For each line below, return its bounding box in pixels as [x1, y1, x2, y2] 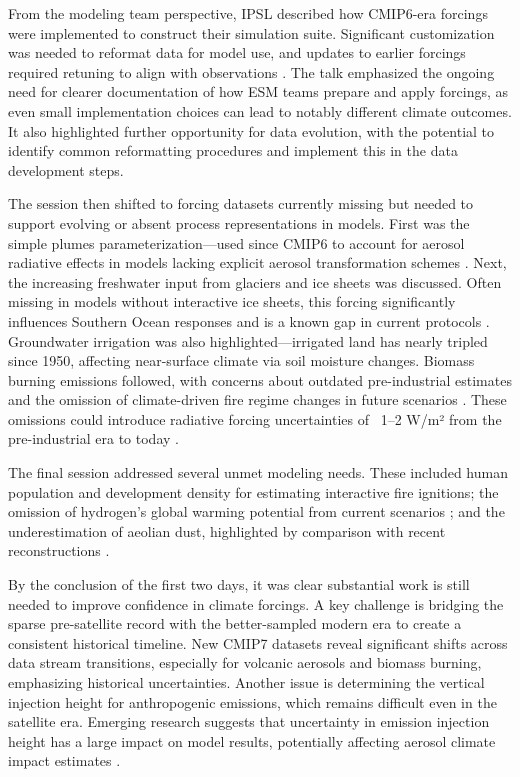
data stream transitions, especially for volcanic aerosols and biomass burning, [8, 652, 482, 673]
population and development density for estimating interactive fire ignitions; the [8, 481, 499, 502]
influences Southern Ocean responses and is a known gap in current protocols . [8, 310, 490, 331]
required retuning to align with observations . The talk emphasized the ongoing [8, 61, 495, 82]
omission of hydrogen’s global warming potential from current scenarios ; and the [8, 501, 505, 522]
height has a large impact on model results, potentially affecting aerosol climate [8, 730, 496, 751]
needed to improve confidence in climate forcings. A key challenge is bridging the [8, 593, 504, 614]
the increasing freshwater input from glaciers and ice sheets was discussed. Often [8, 271, 502, 292]
